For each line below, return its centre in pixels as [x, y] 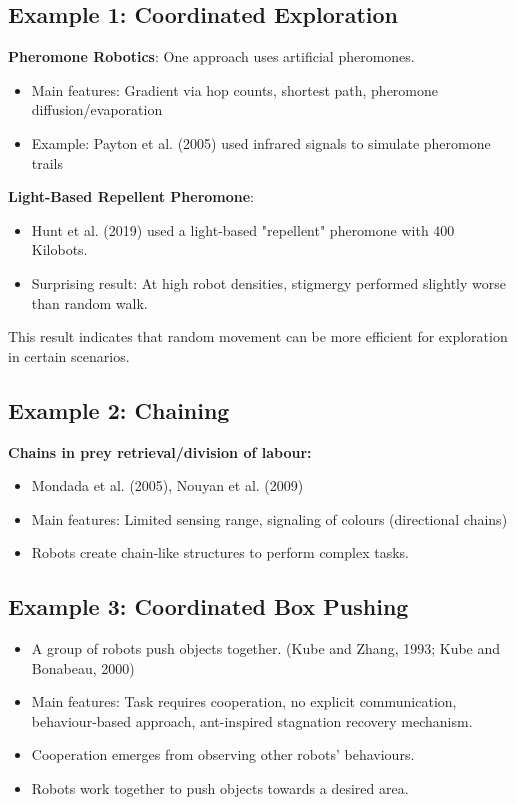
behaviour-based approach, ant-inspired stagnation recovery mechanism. [252, 720]
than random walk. [89, 302]
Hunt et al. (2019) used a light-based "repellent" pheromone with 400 [243, 229]
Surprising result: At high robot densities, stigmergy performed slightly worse [268, 282]
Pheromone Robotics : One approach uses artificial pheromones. [211, 56]
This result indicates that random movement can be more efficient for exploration [258, 336]
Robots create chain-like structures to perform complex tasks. [220, 552]
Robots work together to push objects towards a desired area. [220, 788]
